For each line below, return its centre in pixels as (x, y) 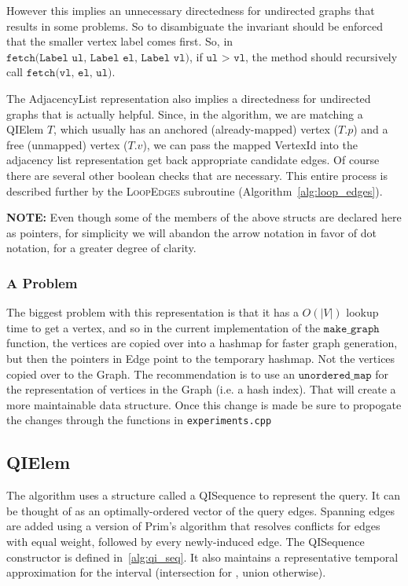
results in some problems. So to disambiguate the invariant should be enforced (195, 26)
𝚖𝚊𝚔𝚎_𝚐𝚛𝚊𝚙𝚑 (351, 329)
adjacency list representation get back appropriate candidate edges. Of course (193, 160)
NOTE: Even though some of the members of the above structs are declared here (204, 217)
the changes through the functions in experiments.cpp (139, 420)
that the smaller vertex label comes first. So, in (120, 41)
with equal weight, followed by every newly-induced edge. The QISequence (186, 541)
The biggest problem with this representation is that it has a (153, 312)
